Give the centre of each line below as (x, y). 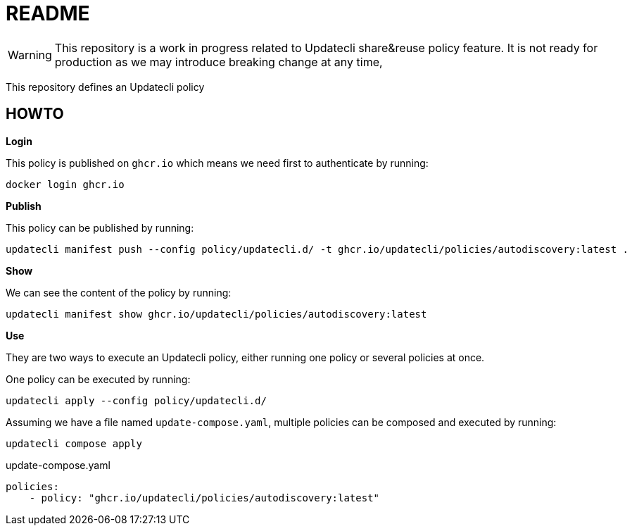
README (48, 13)
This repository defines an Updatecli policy (105, 87)
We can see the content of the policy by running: (119, 292)
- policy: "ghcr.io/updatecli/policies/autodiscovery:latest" (204, 498)
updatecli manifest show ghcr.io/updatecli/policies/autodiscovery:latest (216, 314)
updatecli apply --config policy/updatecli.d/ (136, 400)
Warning (30, 55)
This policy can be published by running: (100, 227)
